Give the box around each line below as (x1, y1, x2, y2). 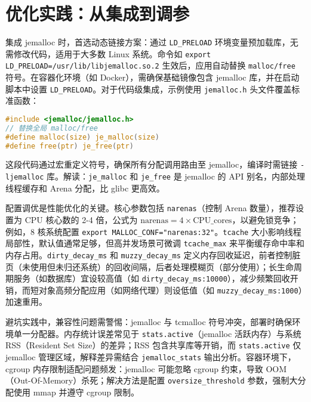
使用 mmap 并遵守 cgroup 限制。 (13, 385, 140, 398)
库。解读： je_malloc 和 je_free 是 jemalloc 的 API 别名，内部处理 (47, 170, 305, 183)
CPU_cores (193, 217, 232, 225)
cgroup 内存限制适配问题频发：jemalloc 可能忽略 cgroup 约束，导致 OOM (5, 362, 287, 375)
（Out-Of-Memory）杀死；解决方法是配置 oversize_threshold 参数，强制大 (5, 374, 298, 386)
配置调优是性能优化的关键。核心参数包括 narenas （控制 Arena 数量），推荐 (5, 202, 296, 214)
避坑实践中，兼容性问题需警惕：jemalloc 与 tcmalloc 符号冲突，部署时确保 (5, 316, 292, 328)
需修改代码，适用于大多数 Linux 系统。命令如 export (5, 47, 211, 60)
